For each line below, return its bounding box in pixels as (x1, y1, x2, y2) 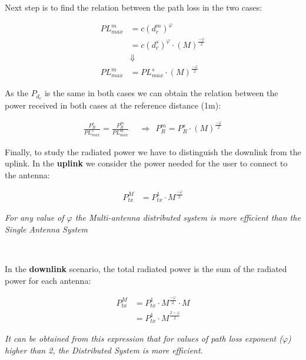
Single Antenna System (5, 222, 88, 235)
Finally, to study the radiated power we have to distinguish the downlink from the (5, 145, 301, 158)
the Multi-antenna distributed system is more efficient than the (75, 211, 301, 224)
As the (5, 87, 29, 99)
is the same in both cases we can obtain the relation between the (44, 87, 278, 99)
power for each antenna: (5, 274, 91, 286)
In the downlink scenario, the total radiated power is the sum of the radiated (5, 263, 287, 275)
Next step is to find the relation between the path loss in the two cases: (5, 1, 262, 13)
